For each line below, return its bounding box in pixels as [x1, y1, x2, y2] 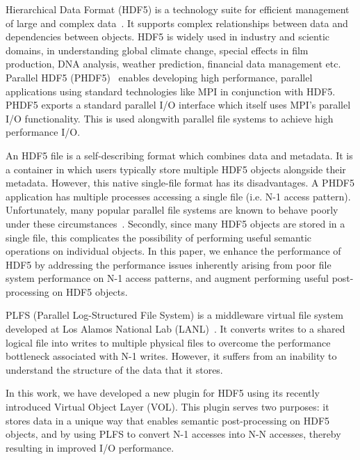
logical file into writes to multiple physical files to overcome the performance [6, 335, 331, 349]
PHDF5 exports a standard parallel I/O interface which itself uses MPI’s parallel [6, 97, 351, 112]
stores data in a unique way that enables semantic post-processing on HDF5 [6, 413, 330, 427]
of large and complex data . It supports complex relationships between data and [6, 15, 348, 30]
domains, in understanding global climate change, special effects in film [6, 42, 309, 57]
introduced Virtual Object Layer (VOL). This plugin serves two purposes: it [6, 399, 329, 414]
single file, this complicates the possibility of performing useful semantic [6, 230, 312, 244]
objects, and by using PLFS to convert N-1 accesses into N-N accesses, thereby [6, 427, 341, 441]
